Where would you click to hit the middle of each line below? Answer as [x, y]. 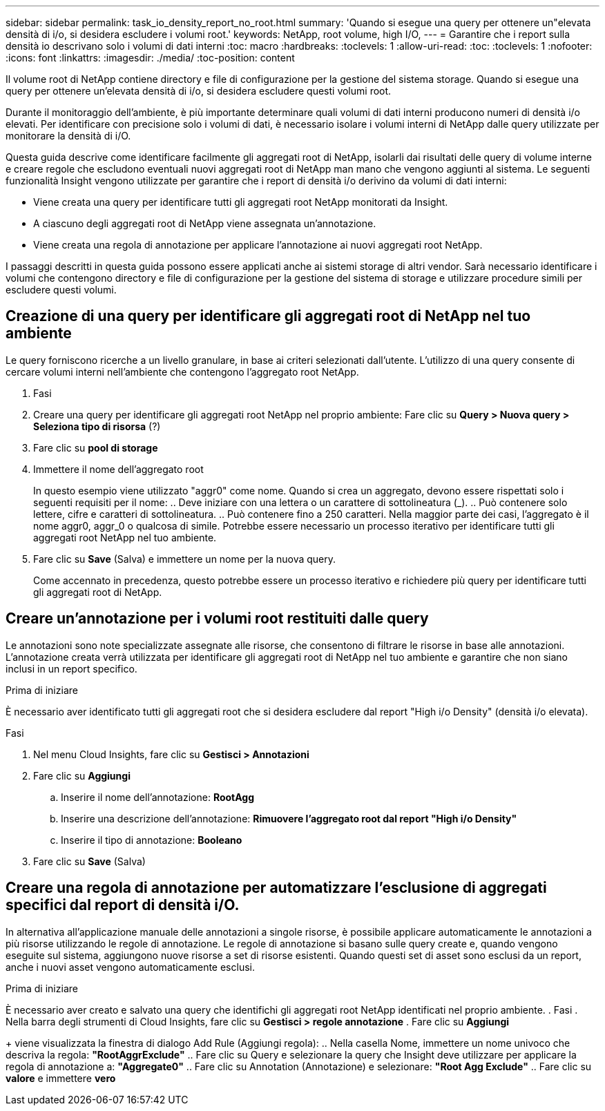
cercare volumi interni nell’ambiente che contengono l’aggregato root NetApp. [182, 371]
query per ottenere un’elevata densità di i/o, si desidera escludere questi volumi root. [199, 91]
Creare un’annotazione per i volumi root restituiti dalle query [217, 619]
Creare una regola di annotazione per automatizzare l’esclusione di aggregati [276, 888]
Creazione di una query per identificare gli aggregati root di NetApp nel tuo [268, 316]
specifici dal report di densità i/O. [123, 905]
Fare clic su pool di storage [96, 447]
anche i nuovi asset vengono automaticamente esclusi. [130, 967]
